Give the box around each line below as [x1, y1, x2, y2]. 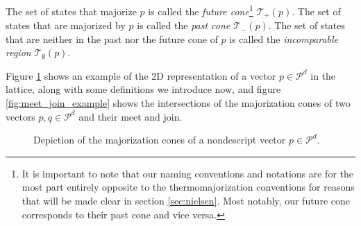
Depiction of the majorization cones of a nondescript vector [33, 132, 286, 147]
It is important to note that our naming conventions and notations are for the [22, 166, 353, 180]
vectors [6, 109, 35, 123]
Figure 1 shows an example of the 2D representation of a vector [6, 68, 276, 82]
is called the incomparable [229, 31, 339, 46]
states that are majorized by [6, 18, 126, 33]
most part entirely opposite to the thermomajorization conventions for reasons [22, 180, 355, 194]
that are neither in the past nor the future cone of [6, 31, 218, 46]
